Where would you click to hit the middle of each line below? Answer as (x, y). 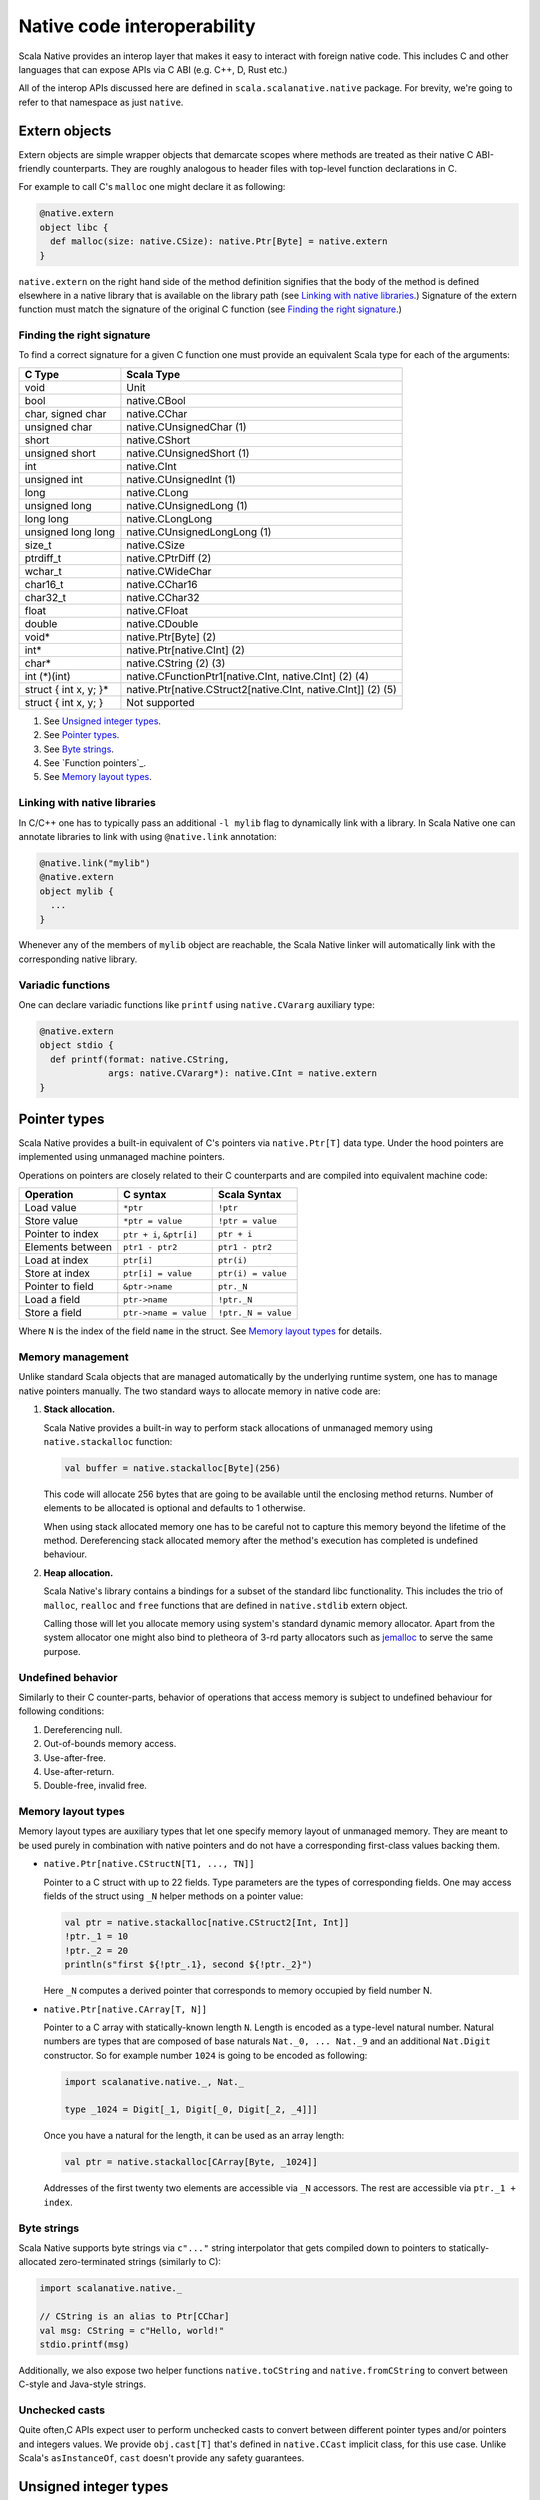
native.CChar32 (163, 597)
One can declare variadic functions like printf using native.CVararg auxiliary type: (196, 1005)
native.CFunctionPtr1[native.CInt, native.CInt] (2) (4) (248, 676)
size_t (38, 545)
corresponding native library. (78, 959)
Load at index (56, 1260)
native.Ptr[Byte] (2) (171, 637)
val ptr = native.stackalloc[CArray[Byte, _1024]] (191, 2162)
